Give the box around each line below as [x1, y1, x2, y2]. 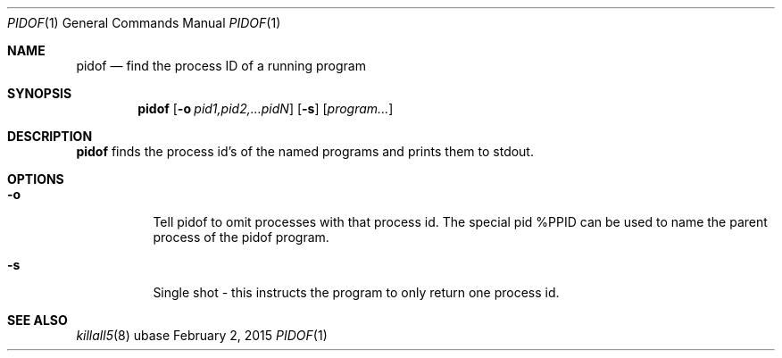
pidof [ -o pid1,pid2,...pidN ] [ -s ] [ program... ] [137, 101, 394, 116]
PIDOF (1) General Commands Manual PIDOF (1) [7, 15, 281, 30]
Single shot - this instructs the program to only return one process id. [153, 285, 560, 300]
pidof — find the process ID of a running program [76, 58, 366, 73]
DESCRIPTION [7, 129, 93, 144]
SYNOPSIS [7, 86, 72, 101]
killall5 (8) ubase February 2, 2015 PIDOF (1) [76, 328, 328, 343]
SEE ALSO [7, 312, 68, 328]
